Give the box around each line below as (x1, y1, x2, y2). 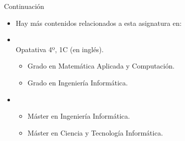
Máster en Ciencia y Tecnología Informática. (27, 127, 163, 138)
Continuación (4, 1, 44, 11)
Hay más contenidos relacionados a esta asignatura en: (15, 17, 182, 28)
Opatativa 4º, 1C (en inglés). (15, 44, 104, 54)
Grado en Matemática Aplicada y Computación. (27, 61, 175, 71)
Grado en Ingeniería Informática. (27, 77, 128, 87)
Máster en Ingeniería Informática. (27, 111, 130, 121)
